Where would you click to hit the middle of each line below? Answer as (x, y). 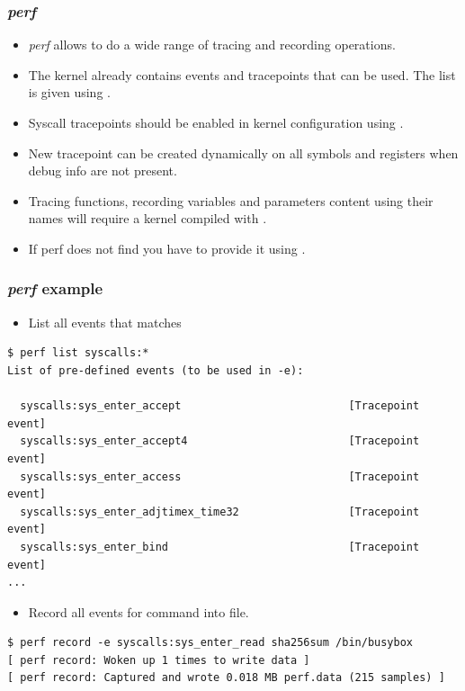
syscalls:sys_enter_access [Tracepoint (220, 476)
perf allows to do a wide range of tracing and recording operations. (212, 45)
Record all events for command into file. (139, 611)
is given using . (69, 92)
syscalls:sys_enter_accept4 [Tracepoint (220, 441)
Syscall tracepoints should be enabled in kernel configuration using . (216, 122)
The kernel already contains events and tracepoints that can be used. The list (242, 74)
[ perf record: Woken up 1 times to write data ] (159, 660)
